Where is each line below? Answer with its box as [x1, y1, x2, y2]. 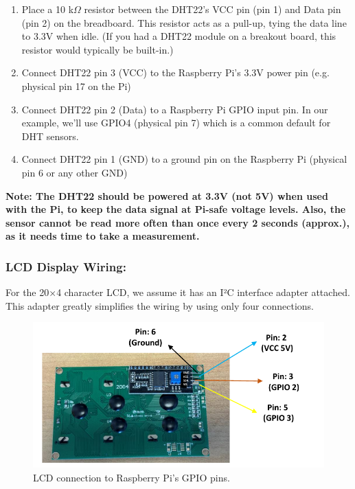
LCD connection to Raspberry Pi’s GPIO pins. [33, 470, 230, 484]
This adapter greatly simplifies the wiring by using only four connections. [5, 298, 314, 312]
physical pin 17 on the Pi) [21, 78, 131, 93]
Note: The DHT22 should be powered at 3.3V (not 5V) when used [5, 188, 328, 203]
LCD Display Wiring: [5, 258, 126, 275]
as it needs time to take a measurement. [5, 229, 200, 243]
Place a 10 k [21, 2, 74, 16]
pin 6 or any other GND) [21, 165, 128, 179]
